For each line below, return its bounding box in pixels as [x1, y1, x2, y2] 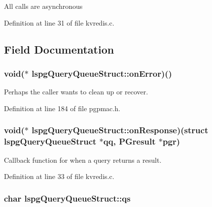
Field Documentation [4, 41, 114, 57]
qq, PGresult [103, 135, 156, 148]
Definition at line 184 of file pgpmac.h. [4, 103, 120, 113]
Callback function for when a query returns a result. [4, 154, 162, 165]
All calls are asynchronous [4, 1, 83, 11]
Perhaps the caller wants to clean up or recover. [4, 87, 148, 97]
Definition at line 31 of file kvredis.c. [4, 17, 114, 28]
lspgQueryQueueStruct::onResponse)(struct [32, 124, 209, 136]
